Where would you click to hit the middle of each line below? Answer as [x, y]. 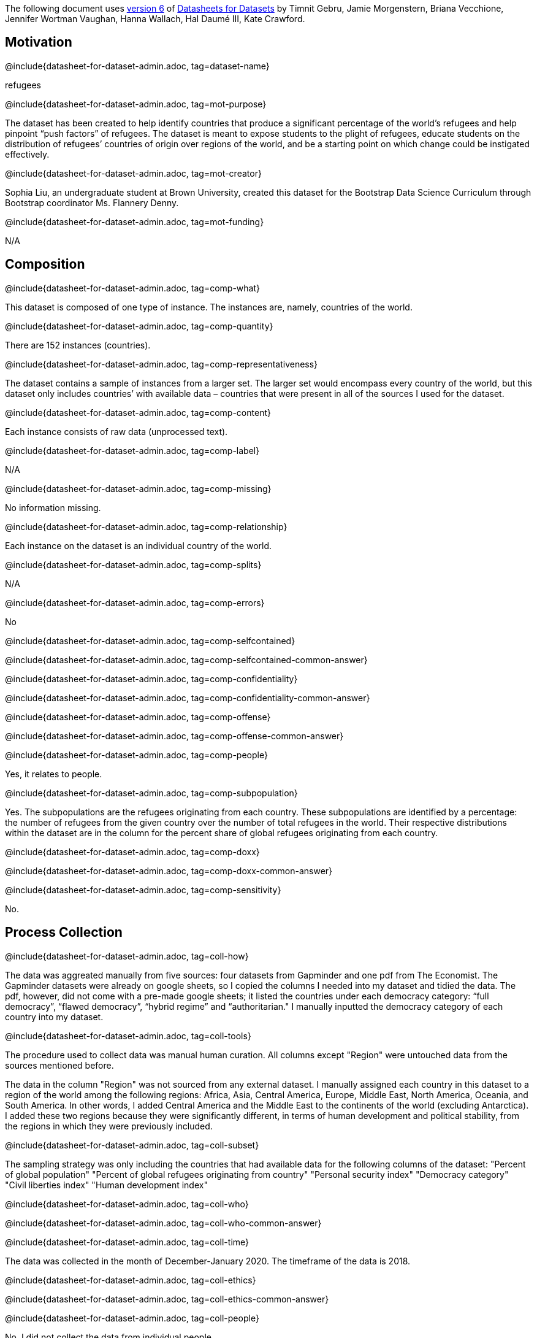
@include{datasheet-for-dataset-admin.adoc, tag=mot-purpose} [136, 104]
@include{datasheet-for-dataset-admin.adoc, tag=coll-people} [132, 1318]
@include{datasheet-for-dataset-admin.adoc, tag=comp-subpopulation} [151, 793]
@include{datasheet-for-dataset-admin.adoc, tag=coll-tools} [128, 1036]
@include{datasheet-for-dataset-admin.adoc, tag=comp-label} [132, 450]
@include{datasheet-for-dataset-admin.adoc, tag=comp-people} [136, 755]
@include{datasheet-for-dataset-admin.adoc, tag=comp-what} [133, 288]
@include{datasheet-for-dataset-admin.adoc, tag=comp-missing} [138, 488]
